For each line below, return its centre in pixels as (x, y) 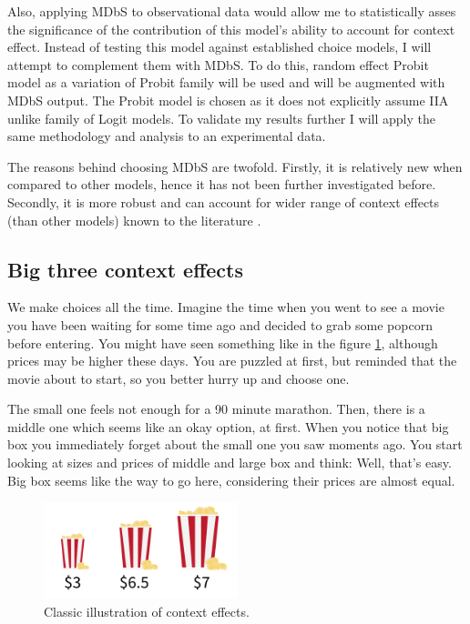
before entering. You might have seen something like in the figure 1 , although (223, 342)
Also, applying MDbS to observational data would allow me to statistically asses (232, 11)
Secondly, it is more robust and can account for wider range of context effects (224, 201)
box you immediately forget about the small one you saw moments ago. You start (235, 444)
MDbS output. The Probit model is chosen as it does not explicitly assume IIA (228, 100)
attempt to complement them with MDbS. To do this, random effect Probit (218, 64)
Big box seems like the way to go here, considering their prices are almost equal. (231, 480)
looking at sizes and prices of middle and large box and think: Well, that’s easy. (230, 463)
